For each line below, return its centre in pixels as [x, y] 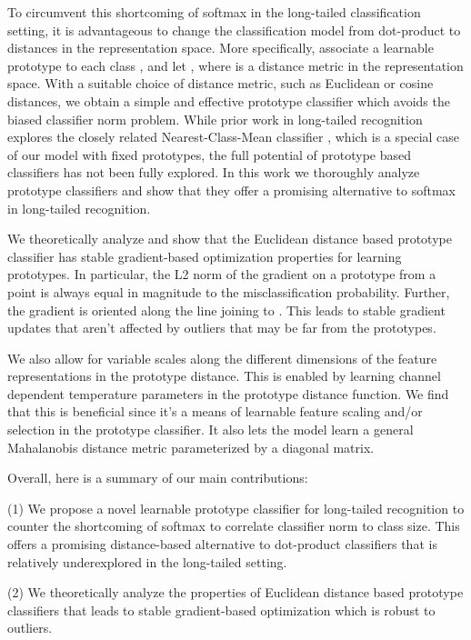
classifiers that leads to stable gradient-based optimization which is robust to [221, 610]
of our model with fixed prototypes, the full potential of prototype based [210, 154]
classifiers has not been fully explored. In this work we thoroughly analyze [214, 172]
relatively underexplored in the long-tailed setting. [147, 561]
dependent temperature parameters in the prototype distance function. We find [228, 393]
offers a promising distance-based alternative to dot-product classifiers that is [222, 544]
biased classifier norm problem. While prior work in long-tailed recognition [215, 119]
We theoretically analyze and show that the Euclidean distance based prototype [230, 239]
